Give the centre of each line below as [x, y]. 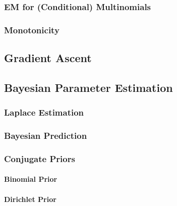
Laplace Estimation [44, 112]
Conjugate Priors [40, 158]
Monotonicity [32, 30]
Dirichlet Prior [30, 199]
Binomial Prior [31, 179]
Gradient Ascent [48, 58]
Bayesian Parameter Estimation [88, 87]
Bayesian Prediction [46, 136]
